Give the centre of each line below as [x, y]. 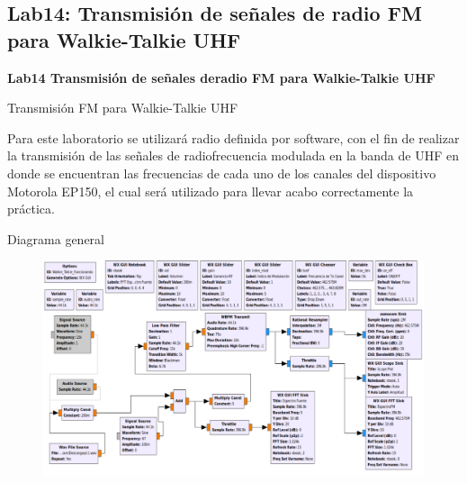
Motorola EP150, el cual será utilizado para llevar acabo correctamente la [211, 191]
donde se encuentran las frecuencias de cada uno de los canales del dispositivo [222, 173]
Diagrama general [56, 238]
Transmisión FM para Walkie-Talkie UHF [123, 108]
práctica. [31, 209]
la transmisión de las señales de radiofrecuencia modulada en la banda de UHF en [233, 155]
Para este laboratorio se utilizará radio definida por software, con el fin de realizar [233, 137]
